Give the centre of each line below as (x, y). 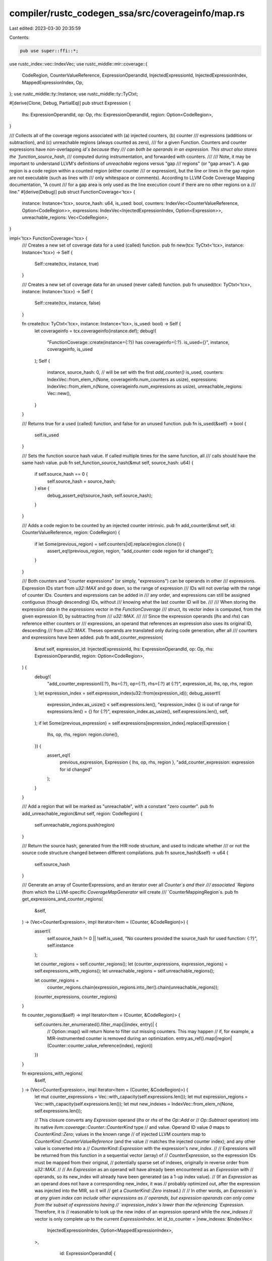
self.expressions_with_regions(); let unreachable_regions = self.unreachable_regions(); (124, 971)
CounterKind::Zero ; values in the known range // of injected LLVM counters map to (120, 1134)
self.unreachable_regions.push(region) (75, 825)
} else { (42, 488)
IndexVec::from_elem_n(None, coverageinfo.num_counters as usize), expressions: (132, 379)
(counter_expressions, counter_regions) (76, 997)
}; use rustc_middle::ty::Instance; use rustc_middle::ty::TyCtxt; (74, 94)
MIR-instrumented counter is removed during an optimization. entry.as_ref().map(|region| (140, 1039)
